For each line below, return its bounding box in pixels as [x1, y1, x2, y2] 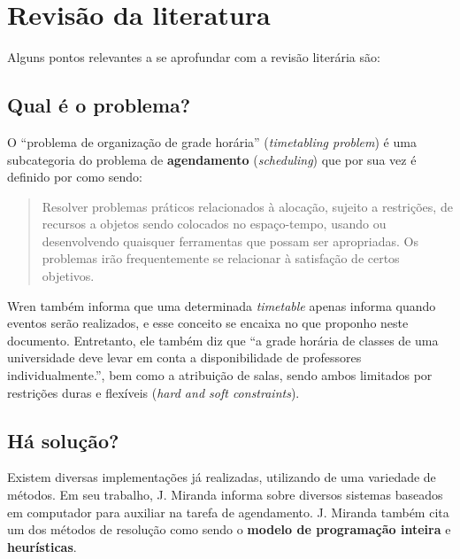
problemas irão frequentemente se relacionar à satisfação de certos [42, 249, 400, 268]
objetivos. [42, 267, 95, 285]
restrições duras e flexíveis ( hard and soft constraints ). [7, 383, 300, 401]
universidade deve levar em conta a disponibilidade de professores [7, 348, 362, 367]
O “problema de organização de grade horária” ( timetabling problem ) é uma [7, 132, 417, 151]
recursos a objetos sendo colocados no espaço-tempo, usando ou [42, 214, 387, 233]
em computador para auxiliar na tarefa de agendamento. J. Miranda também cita [7, 502, 449, 521]
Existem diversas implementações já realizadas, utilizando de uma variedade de [7, 468, 436, 486]
